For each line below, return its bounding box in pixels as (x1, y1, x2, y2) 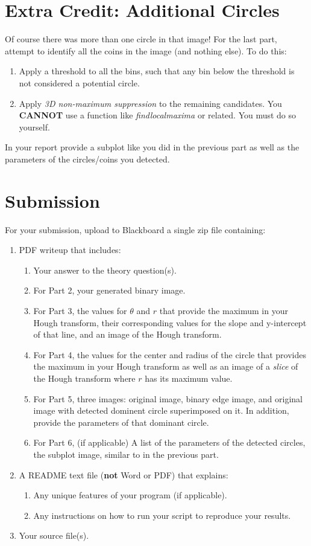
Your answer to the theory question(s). (33, 263, 177, 276)
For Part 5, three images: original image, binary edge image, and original (33, 392, 303, 405)
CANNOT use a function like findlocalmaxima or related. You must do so (19, 109, 297, 121)
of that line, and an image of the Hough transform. (33, 328, 222, 341)
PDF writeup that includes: (19, 243, 121, 256)
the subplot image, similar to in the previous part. (33, 448, 219, 460)
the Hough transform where (33, 371, 136, 384)
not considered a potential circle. (19, 76, 140, 89)
